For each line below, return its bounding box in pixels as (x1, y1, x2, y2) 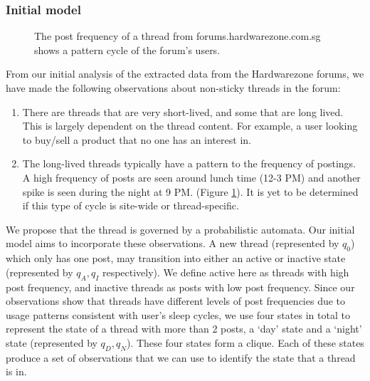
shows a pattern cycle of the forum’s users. (34, 42, 221, 57)
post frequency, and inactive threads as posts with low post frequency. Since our (6, 279, 355, 294)
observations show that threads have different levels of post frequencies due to (6, 293, 346, 308)
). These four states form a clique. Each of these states (126, 335, 364, 350)
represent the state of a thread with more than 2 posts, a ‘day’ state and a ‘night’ (6, 321, 362, 336)
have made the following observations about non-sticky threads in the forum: (6, 80, 341, 95)
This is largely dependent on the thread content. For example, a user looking (22, 118, 358, 133)
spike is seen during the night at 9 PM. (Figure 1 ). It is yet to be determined (22, 184, 359, 199)
